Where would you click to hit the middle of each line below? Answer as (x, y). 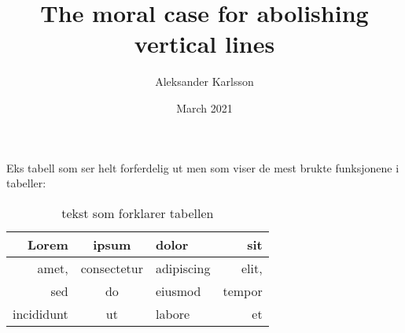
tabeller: (26, 183)
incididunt (40, 313)
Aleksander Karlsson (204, 81)
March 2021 (204, 107)
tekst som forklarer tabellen (138, 213)
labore (173, 313)
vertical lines (204, 44)
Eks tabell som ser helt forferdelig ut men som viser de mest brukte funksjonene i (203, 167)
